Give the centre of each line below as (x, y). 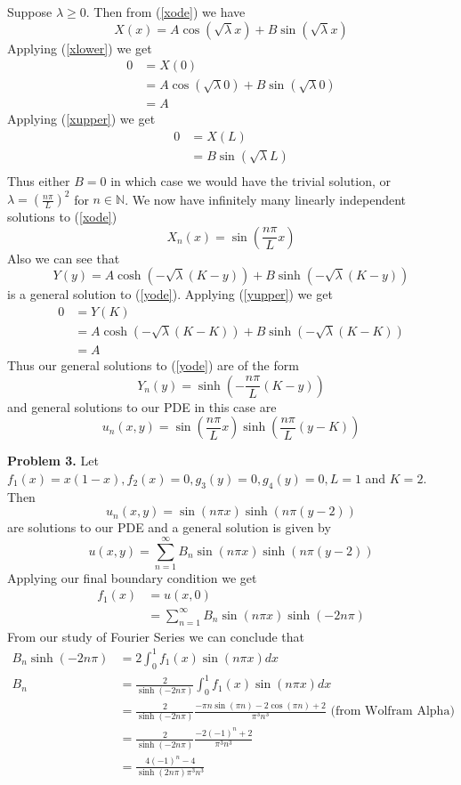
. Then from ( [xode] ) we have (166, 12)
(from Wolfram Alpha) (392, 711)
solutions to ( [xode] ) (62, 217)
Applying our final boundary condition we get (132, 577)
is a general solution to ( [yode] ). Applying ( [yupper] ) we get (170, 294)
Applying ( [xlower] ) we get (80, 48)
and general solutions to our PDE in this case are (142, 406)
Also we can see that (64, 258)
